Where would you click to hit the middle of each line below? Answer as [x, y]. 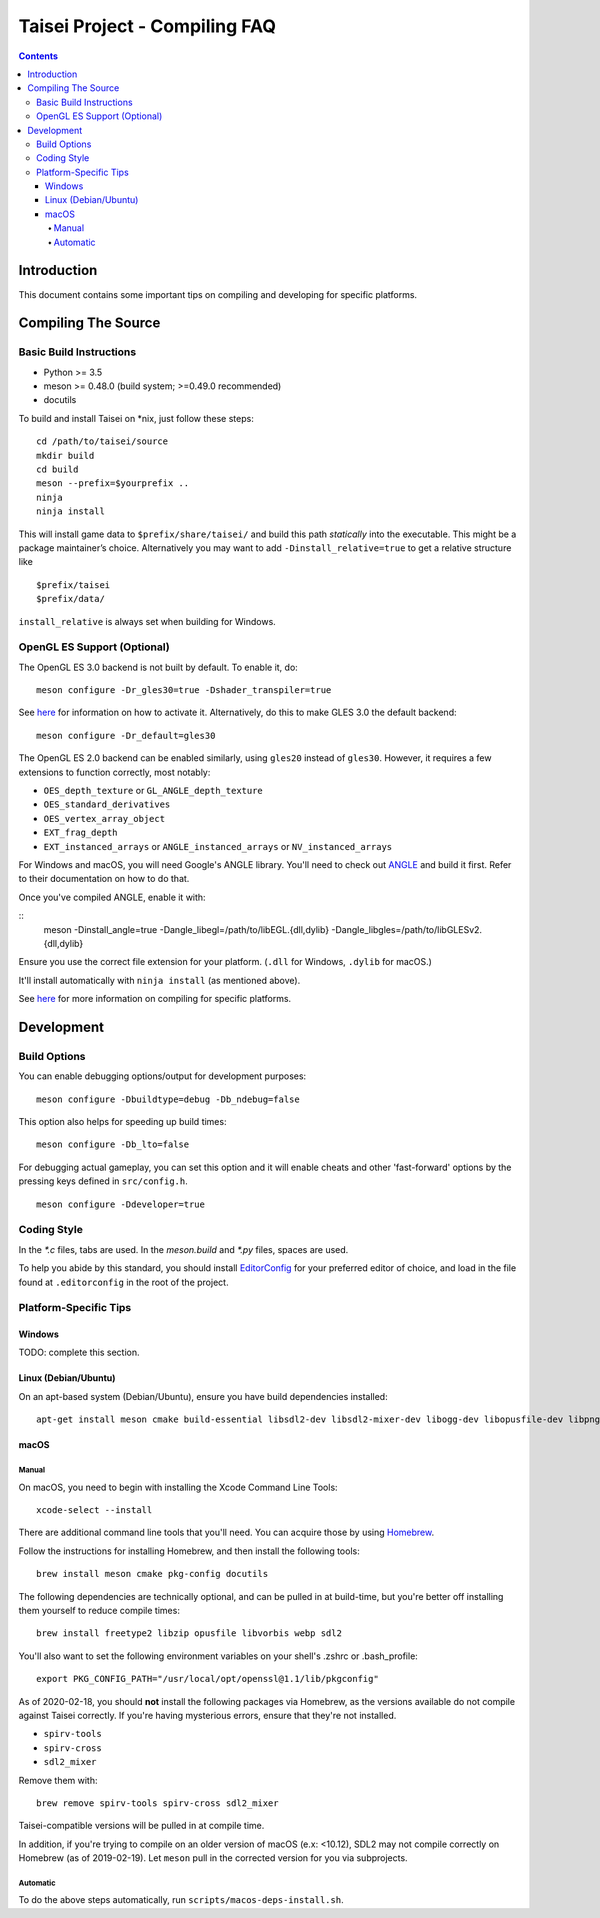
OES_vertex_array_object [104, 818]
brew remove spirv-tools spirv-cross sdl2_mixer [157, 1803]
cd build [57, 469]
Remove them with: [58, 1780]
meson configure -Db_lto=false [113, 1144]
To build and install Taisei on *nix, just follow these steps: [136, 418]
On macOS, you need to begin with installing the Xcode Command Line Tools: [178, 1487]
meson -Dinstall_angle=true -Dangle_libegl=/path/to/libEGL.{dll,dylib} [186, 929]
